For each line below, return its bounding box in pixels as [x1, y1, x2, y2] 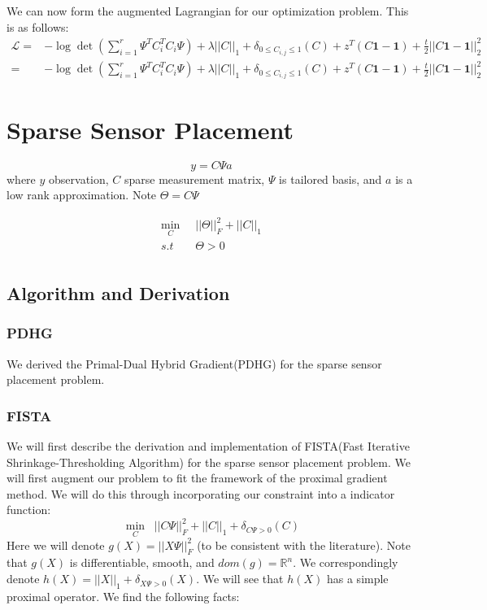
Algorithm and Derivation [7, 280, 230, 305]
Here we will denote [7, 536, 105, 553]
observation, [49, 170, 109, 187]
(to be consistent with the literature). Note [197, 536, 411, 553]
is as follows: [7, 18, 69, 35]
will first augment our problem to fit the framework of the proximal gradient [7, 469, 388, 486]
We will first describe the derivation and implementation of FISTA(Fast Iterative [7, 437, 410, 454]
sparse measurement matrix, [124, 170, 265, 187]
